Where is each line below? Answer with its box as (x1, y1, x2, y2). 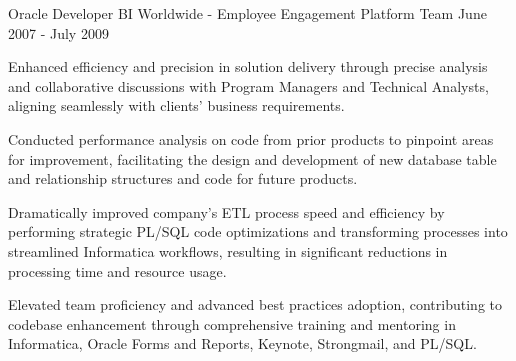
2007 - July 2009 (8, 22, 109, 43)
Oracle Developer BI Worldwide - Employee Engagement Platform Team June (8, 3, 487, 23)
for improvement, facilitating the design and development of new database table (8, 148, 497, 169)
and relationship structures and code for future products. (8, 168, 358, 189)
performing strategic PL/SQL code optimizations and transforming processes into (8, 221, 508, 242)
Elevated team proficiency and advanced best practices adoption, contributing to (8, 294, 502, 315)
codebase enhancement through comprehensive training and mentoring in (8, 313, 456, 334)
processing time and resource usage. (8, 260, 227, 281)
